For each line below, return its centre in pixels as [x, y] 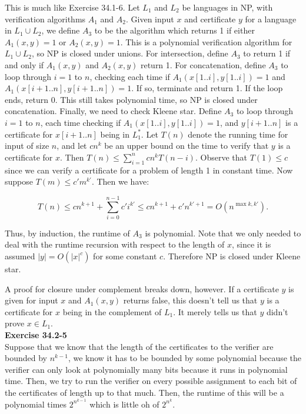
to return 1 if [267, 53]
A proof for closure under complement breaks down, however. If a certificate [142, 288]
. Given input [150, 19]
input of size [27, 146]
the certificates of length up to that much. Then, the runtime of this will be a [144, 392]
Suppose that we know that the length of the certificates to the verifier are [139, 346]
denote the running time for [238, 134]
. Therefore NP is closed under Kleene [232, 256]
